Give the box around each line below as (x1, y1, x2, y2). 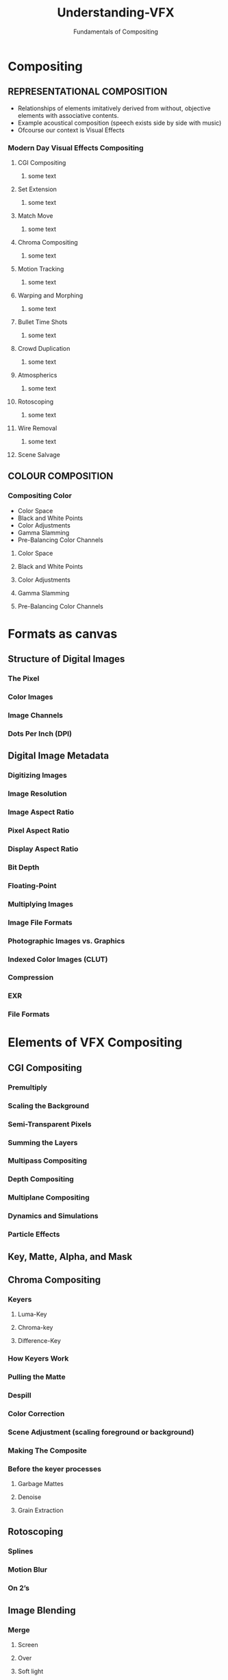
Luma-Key (17, 1310, 47, 1318)
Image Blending (8, 1605, 76, 1616)
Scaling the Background (8, 1101, 90, 1111)
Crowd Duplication (17, 345, 71, 353)
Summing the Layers (8, 1137, 78, 1147)
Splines (8, 1546, 34, 1556)
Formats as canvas (8, 626, 118, 641)
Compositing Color (8, 491, 73, 501)
